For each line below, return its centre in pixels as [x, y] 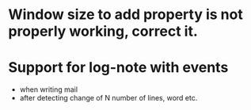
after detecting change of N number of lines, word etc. [108, 98]
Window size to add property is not [125, 15]
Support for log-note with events [118, 68]
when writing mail [48, 89]
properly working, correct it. [103, 31]
